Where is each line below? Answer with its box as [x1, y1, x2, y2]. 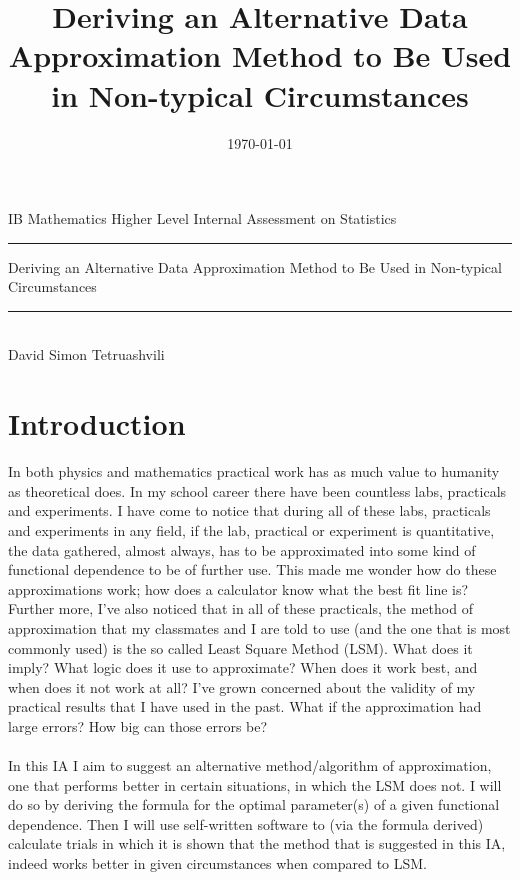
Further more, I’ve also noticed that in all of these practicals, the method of [8, 598, 473, 619]
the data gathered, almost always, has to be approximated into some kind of [8, 539, 476, 560]
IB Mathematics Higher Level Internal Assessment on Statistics [8, 208, 397, 229]
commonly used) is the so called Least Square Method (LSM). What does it [8, 637, 473, 658]
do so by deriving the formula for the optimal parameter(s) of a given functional [8, 794, 500, 815]
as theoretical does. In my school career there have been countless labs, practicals [8, 480, 507, 501]
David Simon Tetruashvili [8, 344, 165, 365]
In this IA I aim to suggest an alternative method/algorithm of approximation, [8, 755, 492, 776]
